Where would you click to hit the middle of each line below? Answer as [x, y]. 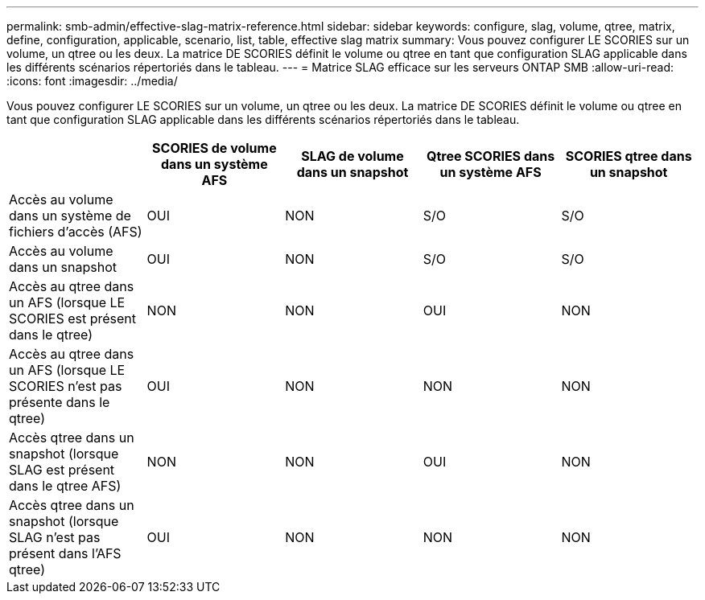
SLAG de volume [352, 156]
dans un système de [70, 216]
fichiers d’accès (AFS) [76, 232]
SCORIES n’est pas [66, 386]
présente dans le [60, 402]
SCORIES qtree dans [629, 156]
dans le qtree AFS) [65, 486]
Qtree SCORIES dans [491, 156]
